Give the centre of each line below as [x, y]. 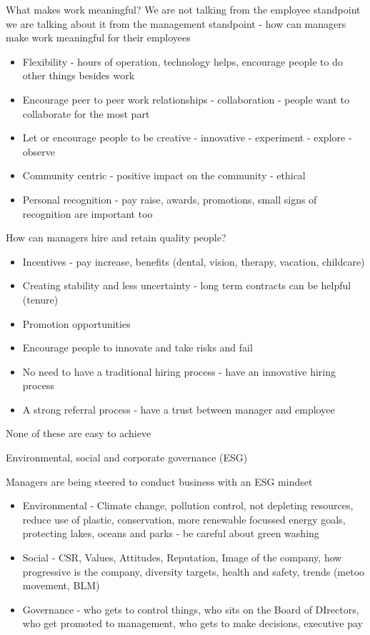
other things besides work [79, 75]
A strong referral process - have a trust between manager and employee [179, 409]
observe [39, 151]
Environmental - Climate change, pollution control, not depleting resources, [188, 505]
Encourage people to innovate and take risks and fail [137, 347]
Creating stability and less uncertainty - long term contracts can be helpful [187, 285]
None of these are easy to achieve [79, 433]
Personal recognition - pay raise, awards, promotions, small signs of [170, 199]
